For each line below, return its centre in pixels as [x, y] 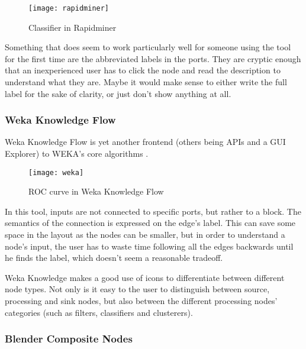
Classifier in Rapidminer [73, 27]
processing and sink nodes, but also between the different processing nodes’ [141, 301]
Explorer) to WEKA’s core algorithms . [77, 154]
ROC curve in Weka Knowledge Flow [96, 191]
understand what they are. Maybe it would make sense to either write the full [146, 82]
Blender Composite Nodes [69, 339]
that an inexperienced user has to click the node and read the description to [143, 70]
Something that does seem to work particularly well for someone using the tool [148, 47]
